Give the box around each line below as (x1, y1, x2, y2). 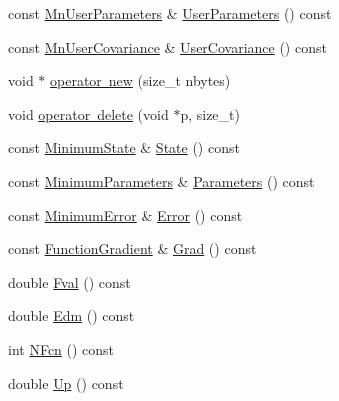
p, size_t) (180, 103, 240, 124)
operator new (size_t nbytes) (50, 70, 231, 91)
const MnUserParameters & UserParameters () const (8, 3, 332, 23)
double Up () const (8, 372, 124, 393)
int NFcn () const (8, 338, 115, 359)
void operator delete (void (8, 103, 169, 124)
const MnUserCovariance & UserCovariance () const (8, 36, 327, 57)
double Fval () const (8, 271, 131, 292)
